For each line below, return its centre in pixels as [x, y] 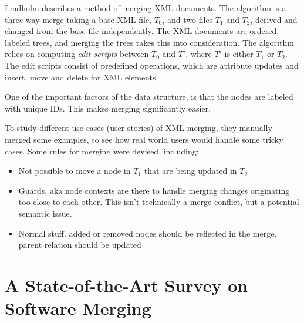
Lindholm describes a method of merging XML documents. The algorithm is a [146, 8]
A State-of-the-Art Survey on [126, 285]
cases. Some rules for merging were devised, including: [102, 151]
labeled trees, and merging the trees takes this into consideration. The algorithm [149, 42]
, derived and [274, 19]
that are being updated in [190, 171]
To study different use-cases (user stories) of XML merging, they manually [139, 128]
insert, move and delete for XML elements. [82, 77]
